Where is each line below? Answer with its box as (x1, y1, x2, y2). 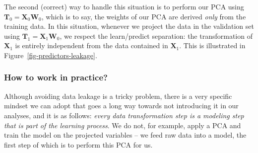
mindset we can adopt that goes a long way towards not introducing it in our (4, 100, 239, 111)
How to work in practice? (4, 71, 108, 83)
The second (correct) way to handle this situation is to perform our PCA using (4, 1, 244, 11)
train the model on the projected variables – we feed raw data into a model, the (4, 130, 247, 140)
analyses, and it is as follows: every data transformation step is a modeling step (4, 110, 244, 120)
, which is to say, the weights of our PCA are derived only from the (41, 11, 246, 21)
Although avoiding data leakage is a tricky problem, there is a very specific (4, 90, 232, 101)
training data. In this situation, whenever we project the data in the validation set (4, 21, 254, 31)
